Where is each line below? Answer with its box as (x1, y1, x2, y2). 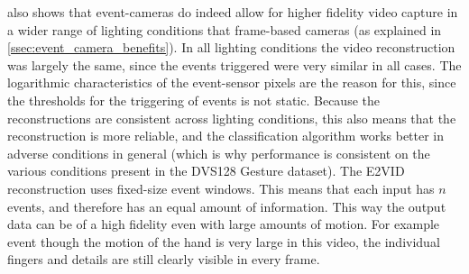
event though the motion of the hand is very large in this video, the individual (7, 232, 440, 251)
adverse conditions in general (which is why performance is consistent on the (7, 143, 430, 162)
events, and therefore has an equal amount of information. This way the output (7, 196, 446, 215)
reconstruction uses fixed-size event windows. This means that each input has (7, 178, 435, 197)
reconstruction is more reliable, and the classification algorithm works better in (7, 126, 445, 145)
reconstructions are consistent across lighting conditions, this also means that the (7, 108, 456, 127)
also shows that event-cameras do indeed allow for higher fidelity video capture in (7, 3, 458, 21)
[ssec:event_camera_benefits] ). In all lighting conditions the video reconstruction (7, 38, 455, 57)
